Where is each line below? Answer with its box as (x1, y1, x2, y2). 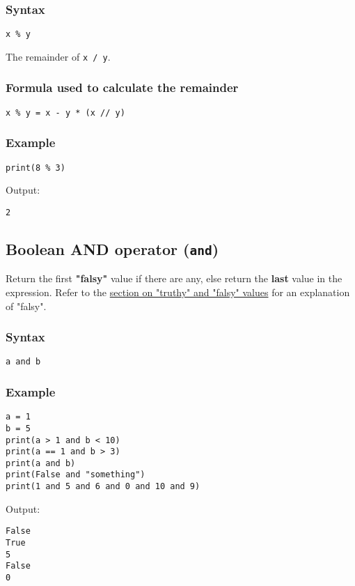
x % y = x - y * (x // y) (6, 107, 125, 118)
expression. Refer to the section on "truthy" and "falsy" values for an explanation (6, 284, 350, 299)
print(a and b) (6, 458, 76, 468)
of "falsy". (6, 298, 47, 313)
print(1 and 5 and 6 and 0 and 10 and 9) (6, 481, 200, 492)
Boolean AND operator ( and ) (6, 238, 219, 259)
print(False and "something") (6, 470, 145, 480)
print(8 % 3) (6, 162, 65, 173)
